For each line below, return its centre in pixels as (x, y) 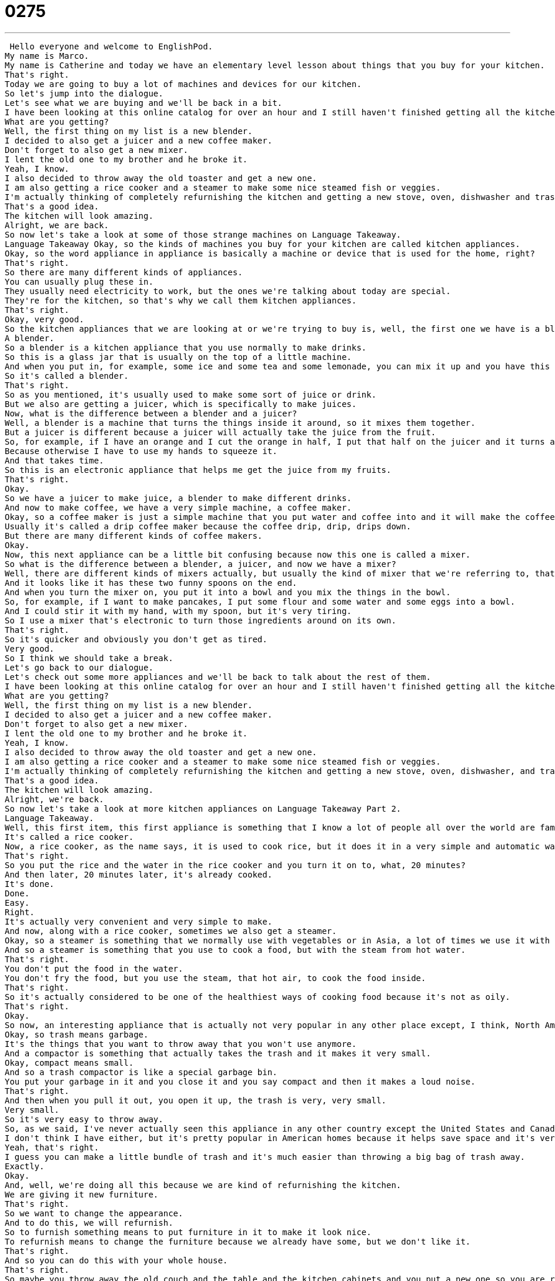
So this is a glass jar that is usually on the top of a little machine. (178, 357)
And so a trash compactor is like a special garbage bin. (141, 1072)
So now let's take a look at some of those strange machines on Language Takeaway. (203, 234)
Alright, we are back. (57, 225)
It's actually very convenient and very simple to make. (139, 921)
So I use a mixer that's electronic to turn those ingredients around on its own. (200, 620)
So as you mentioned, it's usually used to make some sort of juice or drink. (191, 394)
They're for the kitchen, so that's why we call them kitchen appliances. (181, 300)
